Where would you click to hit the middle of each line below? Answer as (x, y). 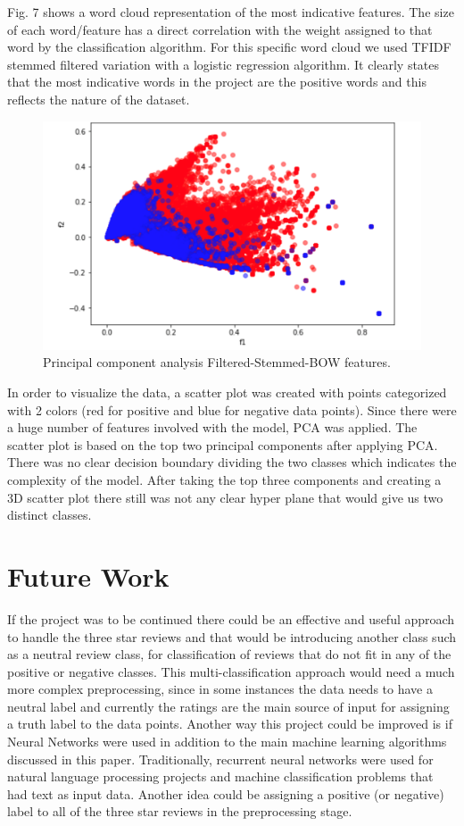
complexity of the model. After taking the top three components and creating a (224, 480)
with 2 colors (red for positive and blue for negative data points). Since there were (232, 409)
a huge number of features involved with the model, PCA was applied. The (212, 427)
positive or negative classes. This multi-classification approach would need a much (231, 671)
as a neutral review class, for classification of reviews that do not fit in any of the (229, 654)
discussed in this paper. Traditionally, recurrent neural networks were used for (220, 759)
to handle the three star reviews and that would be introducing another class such (232, 636)
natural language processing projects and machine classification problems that (220, 776)
